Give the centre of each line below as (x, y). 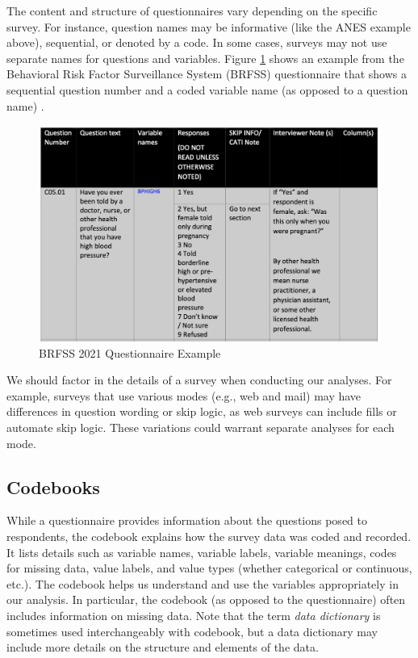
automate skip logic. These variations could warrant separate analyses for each (201, 427)
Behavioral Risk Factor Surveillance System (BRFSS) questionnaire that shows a (207, 74)
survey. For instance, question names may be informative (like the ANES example (209, 26)
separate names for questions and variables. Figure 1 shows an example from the (205, 58)
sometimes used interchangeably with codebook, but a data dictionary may (192, 631)
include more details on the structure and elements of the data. (163, 647)
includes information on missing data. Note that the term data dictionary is (194, 615)
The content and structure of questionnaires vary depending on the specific (192, 10)
